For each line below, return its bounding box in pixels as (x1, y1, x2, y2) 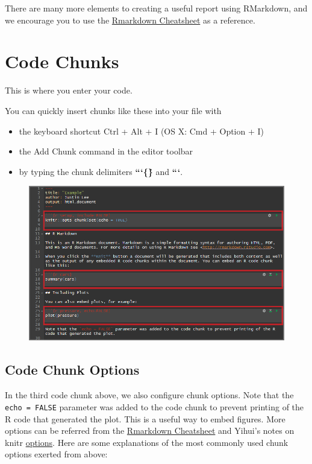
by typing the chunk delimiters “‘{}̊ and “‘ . (19, 165, 183, 177)
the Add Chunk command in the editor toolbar (19, 145, 193, 157)
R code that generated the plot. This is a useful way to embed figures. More (5, 412, 285, 425)
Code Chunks (5, 49, 119, 74)
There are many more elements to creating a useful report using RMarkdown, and (5, 2, 308, 14)
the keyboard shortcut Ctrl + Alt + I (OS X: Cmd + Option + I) (19, 124, 264, 137)
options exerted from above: (5, 448, 108, 460)
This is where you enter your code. (5, 84, 133, 97)
